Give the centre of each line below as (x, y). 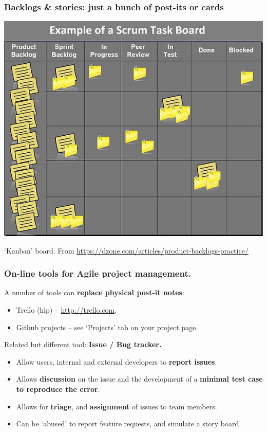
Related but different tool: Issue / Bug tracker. (83, 344)
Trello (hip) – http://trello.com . (66, 310)
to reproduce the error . (58, 389)
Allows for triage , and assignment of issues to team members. (117, 406)
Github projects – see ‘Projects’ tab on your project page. (107, 327)
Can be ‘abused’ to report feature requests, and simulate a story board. (129, 424)
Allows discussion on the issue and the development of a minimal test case (139, 379)
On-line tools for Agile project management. (98, 273)
